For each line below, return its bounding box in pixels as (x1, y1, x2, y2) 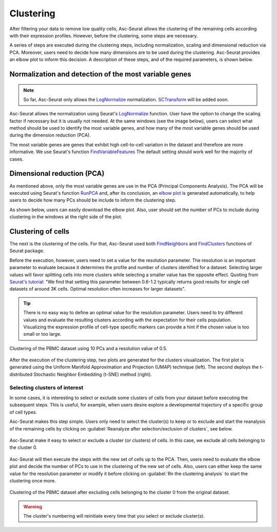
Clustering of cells (9, 227, 69, 236)
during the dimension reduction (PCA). (9, 132, 91, 138)
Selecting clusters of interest (9, 384, 84, 391)
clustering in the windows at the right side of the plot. (9, 214, 123, 220)
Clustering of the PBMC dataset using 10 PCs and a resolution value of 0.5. (9, 345, 168, 351)
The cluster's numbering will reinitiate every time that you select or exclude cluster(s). (23, 513, 205, 519)
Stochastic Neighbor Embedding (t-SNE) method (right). (33, 371, 152, 377)
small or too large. (23, 331, 62, 337)
